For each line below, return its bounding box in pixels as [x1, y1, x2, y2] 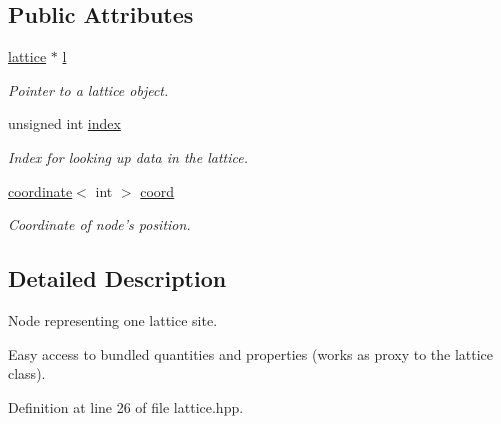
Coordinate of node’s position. [8, 214, 191, 235]
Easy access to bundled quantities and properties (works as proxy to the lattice [8, 343, 494, 364]
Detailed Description [8, 263, 227, 294]
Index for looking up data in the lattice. [8, 146, 249, 167]
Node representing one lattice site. [8, 309, 218, 330]
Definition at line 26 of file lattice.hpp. [8, 396, 244, 417]
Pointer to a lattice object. [8, 79, 169, 100]
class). [8, 363, 46, 384]
